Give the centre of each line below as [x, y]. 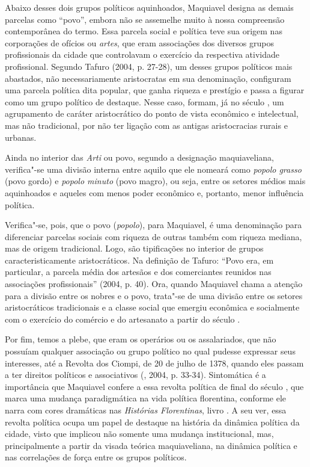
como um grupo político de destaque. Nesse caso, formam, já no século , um [144, 101]
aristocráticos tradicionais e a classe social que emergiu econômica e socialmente [152, 307]
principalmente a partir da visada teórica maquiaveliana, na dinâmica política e [151, 445]
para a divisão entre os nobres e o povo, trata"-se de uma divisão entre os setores [154, 295]
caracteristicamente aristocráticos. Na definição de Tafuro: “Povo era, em [139, 260]
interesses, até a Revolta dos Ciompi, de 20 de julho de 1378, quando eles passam [154, 363]
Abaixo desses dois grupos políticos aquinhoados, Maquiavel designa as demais [149, 7]
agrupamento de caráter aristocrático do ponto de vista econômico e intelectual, [152, 113]
